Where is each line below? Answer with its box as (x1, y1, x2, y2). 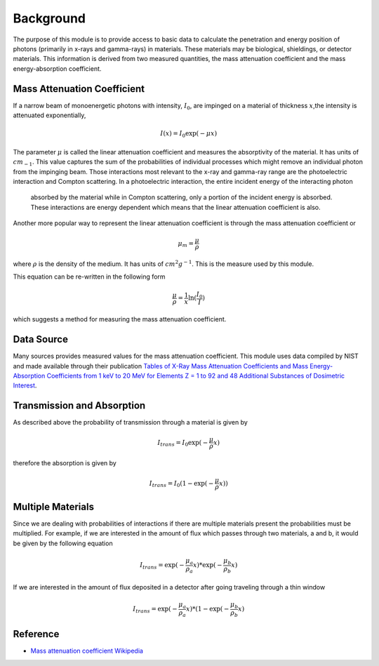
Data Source (13, 333, 68, 345)
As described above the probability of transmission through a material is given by (13, 418, 248, 427)
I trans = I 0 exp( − (157, 439, 208, 448)
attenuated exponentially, (13, 111, 86, 119)
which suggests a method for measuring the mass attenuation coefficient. (13, 315, 227, 324)
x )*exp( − (193, 561, 222, 569)
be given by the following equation (13, 539, 113, 547)
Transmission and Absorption (13, 400, 146, 412)
